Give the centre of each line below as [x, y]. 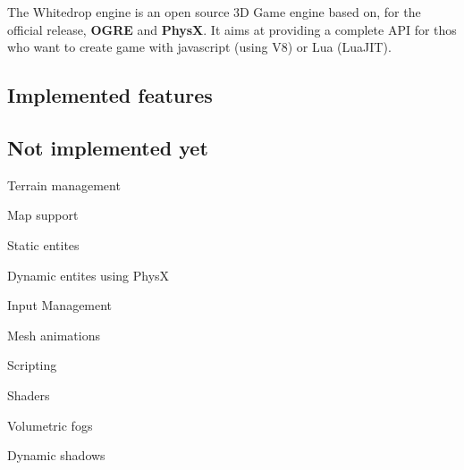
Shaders [29, 394]
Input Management [60, 305]
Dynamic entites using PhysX [89, 275]
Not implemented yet [108, 147]
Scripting [32, 365]
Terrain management [64, 185]
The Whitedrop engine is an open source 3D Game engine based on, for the [214, 12]
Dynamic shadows [56, 455]
